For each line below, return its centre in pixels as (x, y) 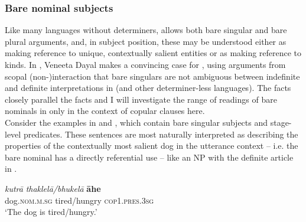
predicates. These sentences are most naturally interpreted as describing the (161, 134)
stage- (281, 122)
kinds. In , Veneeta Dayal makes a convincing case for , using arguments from (145, 64)
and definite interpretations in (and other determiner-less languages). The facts (148, 88)
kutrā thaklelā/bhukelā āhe (53, 188)
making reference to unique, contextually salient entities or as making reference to (153, 53)
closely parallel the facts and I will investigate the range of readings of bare (141, 99)
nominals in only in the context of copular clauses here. (105, 111)
